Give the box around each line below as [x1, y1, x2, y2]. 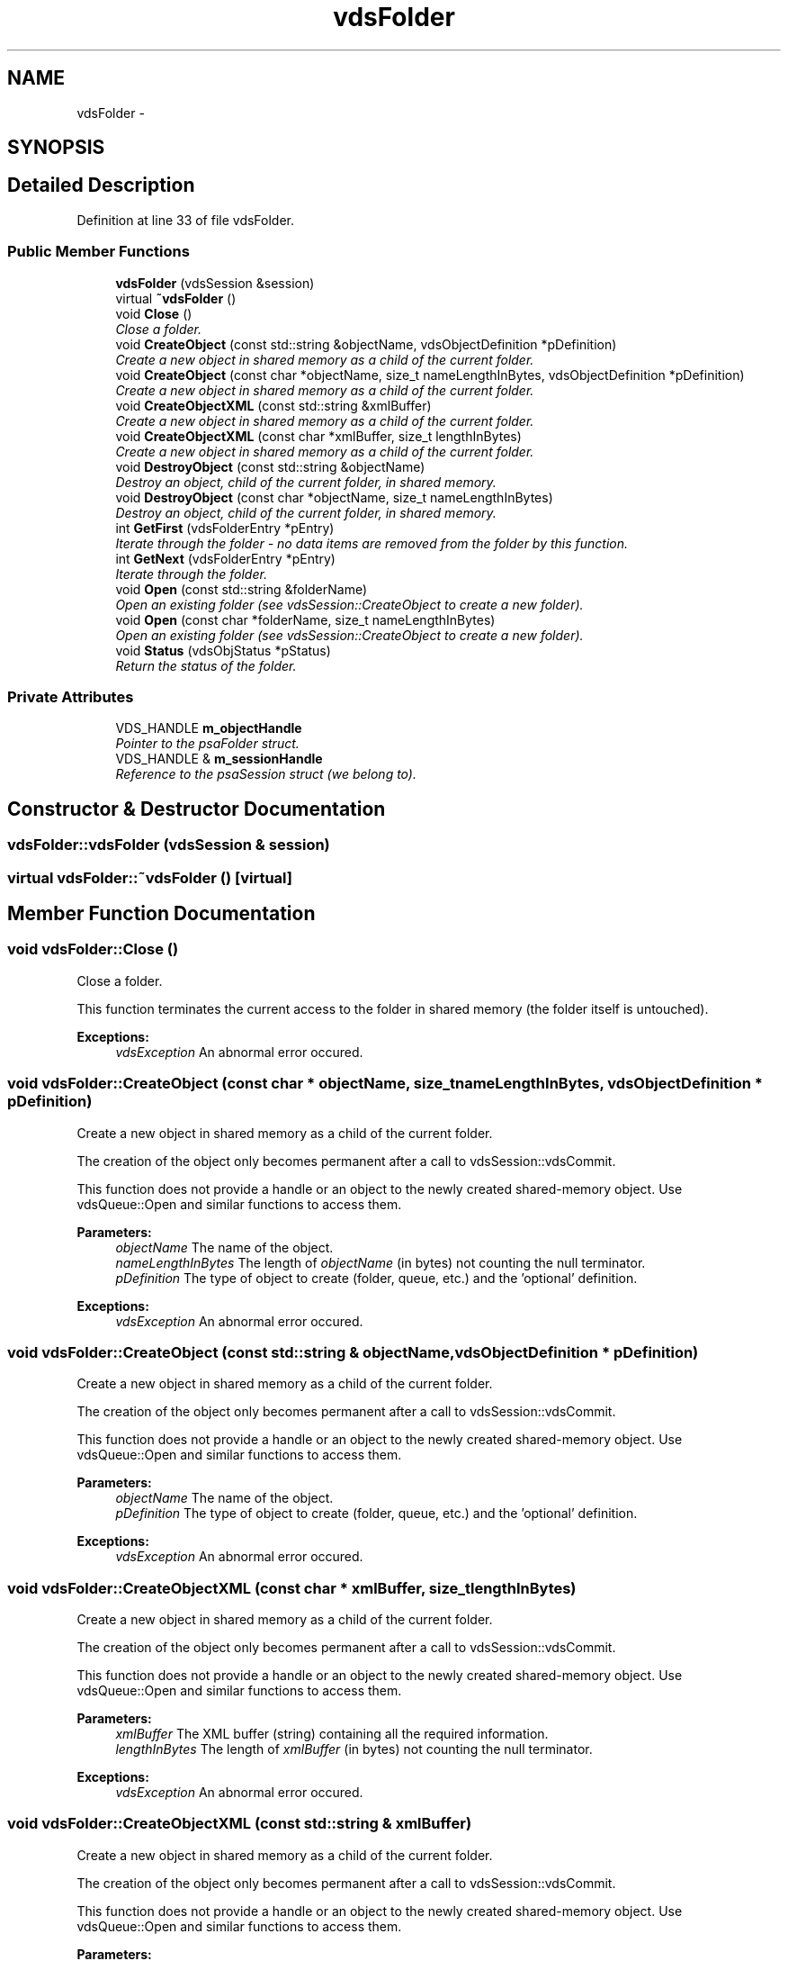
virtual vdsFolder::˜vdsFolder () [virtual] [7, 868, 293, 887]
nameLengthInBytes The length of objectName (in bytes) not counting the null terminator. [115, 1254, 646, 1270]
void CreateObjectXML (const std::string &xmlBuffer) [115, 397, 432, 413]
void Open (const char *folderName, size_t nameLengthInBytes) [115, 611, 496, 628]
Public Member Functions [7, 242, 190, 261]
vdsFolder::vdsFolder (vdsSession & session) [7, 836, 330, 854]
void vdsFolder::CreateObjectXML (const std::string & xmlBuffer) [7, 1814, 472, 1833]
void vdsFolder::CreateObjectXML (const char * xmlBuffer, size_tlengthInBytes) [7, 1578, 577, 1597]
